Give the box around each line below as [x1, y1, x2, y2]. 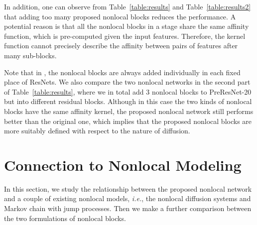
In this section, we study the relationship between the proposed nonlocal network [4, 183, 252, 194]
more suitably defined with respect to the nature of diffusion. [4, 125, 190, 136]
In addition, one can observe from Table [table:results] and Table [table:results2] [4, 1, 251, 11]
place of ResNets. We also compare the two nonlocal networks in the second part [4, 77, 251, 87]
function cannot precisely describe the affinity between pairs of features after [4, 40, 238, 51]
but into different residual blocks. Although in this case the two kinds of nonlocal [4, 96, 252, 107]
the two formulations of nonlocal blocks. [4, 213, 126, 223]
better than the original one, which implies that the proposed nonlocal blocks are [4, 115, 252, 126]
